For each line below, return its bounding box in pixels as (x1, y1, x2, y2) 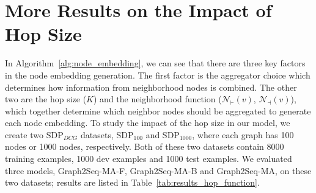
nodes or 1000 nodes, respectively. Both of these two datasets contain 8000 (5, 140, 284, 153)
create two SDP (5, 128, 64, 141)
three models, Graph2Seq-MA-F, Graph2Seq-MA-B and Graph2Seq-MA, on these (5, 164, 312, 177)
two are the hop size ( (5, 93, 87, 105)
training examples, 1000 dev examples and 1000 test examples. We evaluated (5, 152, 292, 165)
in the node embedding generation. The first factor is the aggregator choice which (5, 68, 310, 81)
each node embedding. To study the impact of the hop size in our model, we (5, 116, 290, 129)
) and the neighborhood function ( (93, 93, 222, 105)
